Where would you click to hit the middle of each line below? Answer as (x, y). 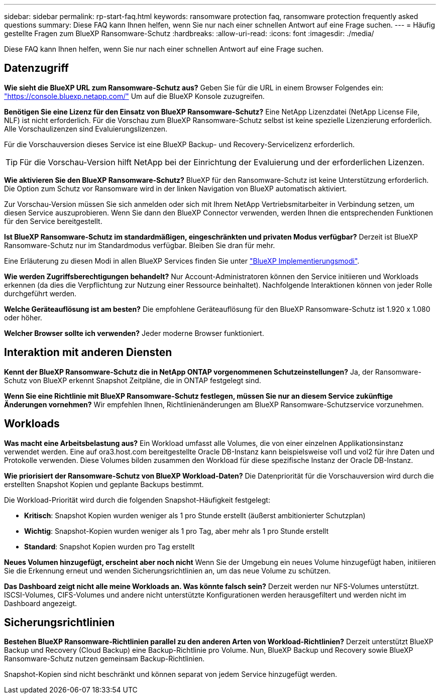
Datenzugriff (36, 68)
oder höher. (23, 317)
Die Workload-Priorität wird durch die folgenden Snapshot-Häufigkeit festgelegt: (137, 500)
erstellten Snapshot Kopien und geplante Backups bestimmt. (104, 484)
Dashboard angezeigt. (41, 603)
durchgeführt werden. (40, 293)
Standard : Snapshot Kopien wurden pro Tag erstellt (109, 546)
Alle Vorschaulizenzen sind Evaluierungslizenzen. (86, 129)
